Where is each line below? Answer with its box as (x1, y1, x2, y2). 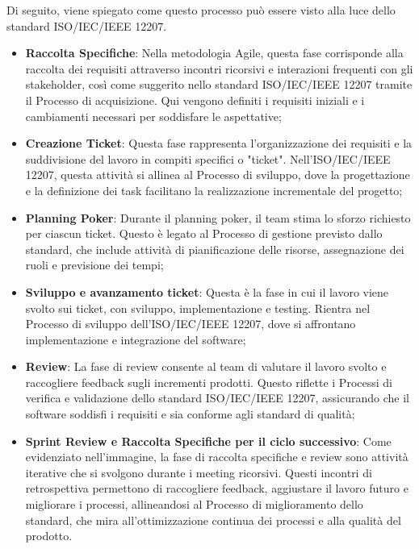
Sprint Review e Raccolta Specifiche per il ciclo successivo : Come (25, 432, 392, 449)
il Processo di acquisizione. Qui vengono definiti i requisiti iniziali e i (25, 91, 365, 108)
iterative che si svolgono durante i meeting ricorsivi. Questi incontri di (25, 464, 372, 480)
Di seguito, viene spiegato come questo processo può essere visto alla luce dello (6, 2, 396, 18)
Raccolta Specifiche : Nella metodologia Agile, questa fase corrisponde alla (25, 44, 404, 61)
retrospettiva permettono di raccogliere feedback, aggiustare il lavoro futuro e (25, 480, 409, 497)
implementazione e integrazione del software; (25, 331, 246, 347)
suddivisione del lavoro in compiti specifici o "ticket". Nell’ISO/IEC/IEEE (25, 150, 391, 167)
